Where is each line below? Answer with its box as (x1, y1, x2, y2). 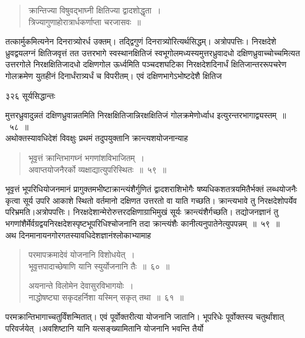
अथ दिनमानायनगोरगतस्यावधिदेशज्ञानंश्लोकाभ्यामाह (5, 228, 151, 241)
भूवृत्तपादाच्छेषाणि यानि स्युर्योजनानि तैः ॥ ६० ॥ (28, 260, 170, 272)
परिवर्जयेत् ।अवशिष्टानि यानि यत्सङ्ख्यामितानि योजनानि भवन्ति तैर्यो (5, 322, 204, 334)
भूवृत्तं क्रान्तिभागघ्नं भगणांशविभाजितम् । (28, 151, 145, 163)
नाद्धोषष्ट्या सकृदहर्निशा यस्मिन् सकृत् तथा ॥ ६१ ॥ (28, 291, 184, 303)
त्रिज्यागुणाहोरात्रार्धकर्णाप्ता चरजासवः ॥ (28, 15, 141, 28)
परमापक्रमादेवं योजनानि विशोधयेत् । (28, 248, 135, 261)
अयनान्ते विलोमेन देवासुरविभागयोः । (28, 279, 134, 292)
